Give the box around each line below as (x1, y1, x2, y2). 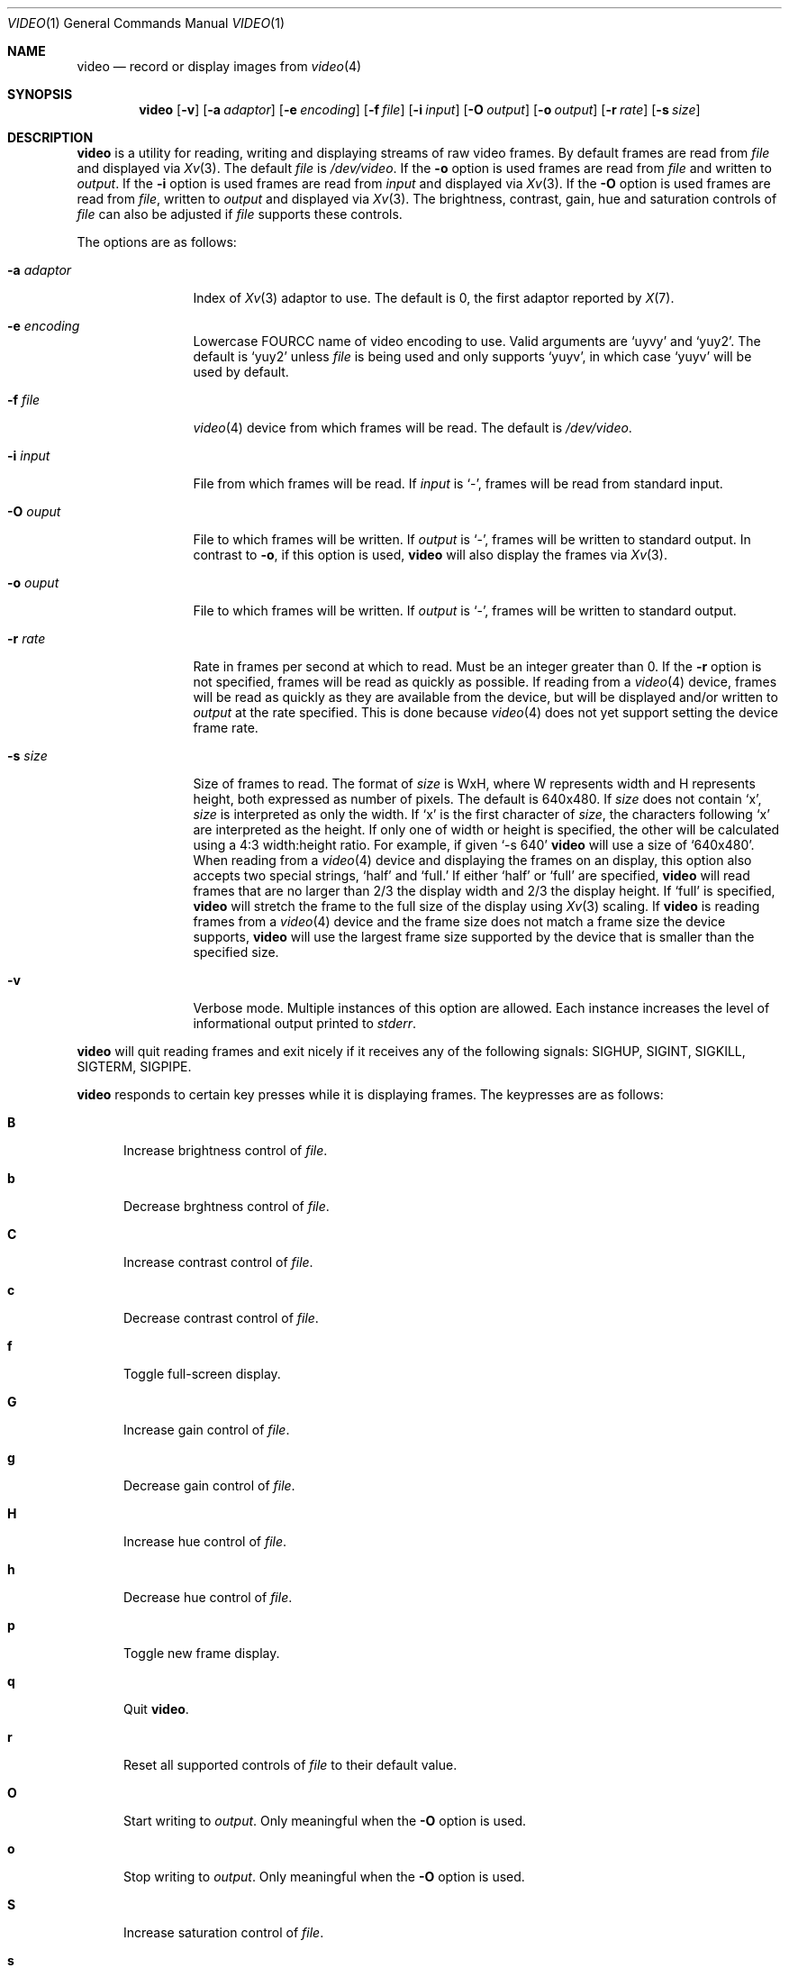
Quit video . (123, 1701, 189, 1717)
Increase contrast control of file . (123, 1254, 313, 1270)
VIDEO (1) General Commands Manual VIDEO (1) (7, 15, 286, 31)
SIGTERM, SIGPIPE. (77, 1059, 192, 1074)
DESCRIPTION (7, 130, 94, 145)
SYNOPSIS (7, 87, 73, 102)
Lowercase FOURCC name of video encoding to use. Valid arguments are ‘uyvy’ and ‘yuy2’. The (193, 333, 761, 349)
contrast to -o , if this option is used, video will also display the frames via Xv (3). (193, 547, 667, 562)
